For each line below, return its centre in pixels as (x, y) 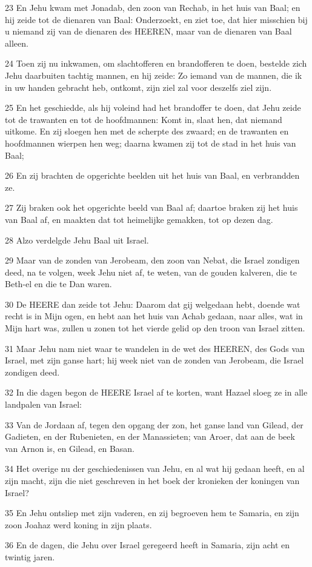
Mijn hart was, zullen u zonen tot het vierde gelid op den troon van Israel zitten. (155, 328)
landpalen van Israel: (43, 404)
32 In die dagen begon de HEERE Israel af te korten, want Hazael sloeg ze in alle (156, 392)
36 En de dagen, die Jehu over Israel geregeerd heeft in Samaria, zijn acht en (148, 545)
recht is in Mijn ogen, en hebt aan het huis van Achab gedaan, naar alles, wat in (154, 316)
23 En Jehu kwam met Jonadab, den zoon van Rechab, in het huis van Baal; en (153, 7)
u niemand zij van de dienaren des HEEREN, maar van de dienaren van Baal (148, 31)
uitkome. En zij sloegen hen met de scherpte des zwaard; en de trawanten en (147, 131)
